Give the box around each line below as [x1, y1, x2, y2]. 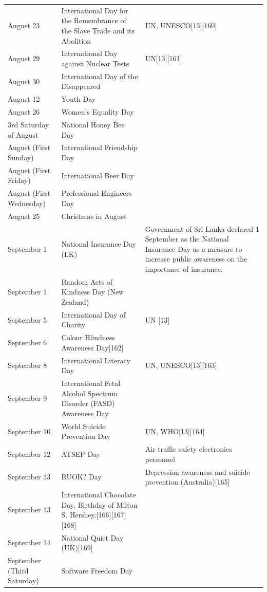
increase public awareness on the [145, 253, 247, 264]
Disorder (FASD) [61, 398, 115, 409]
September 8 [8, 360, 47, 371]
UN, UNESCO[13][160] [145, 20, 217, 31]
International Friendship [61, 142, 138, 153]
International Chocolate [61, 489, 136, 500]
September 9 [8, 393, 47, 403]
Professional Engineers [61, 188, 132, 198]
